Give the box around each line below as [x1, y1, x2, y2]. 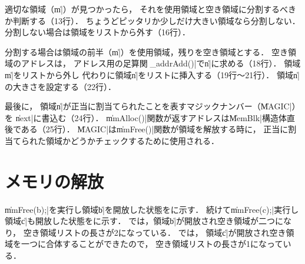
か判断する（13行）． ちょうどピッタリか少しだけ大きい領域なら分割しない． [5, 14, 300, 26]
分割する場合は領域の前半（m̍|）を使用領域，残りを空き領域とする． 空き [5, 45, 289, 58]
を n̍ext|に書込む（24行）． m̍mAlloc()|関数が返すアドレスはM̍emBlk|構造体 [5, 111, 287, 123]
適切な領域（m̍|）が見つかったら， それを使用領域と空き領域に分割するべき [5, 3, 297, 15]
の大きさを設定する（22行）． [5, 80, 116, 92]
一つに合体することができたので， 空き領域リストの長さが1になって [21, 238, 283, 250]
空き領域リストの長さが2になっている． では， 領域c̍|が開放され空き [23, 226, 286, 238]
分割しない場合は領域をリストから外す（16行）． [5, 26, 190, 38]
